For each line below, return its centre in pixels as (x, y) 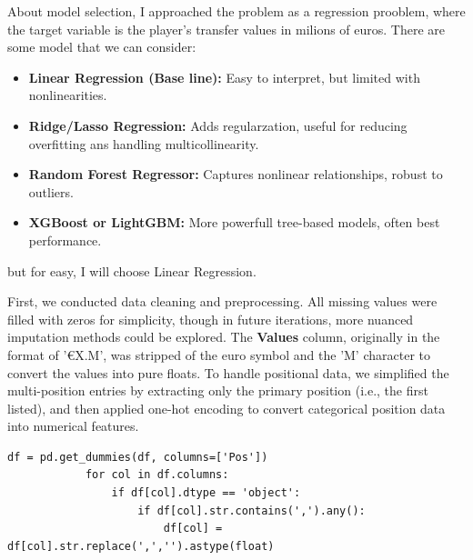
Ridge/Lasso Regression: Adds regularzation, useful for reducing (218, 125)
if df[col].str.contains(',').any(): (252, 510)
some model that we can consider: (102, 47)
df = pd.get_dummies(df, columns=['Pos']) (138, 457)
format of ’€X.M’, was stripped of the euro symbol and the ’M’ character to (219, 354)
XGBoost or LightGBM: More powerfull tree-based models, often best (234, 222)
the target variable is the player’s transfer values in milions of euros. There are (226, 29)
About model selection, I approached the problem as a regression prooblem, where (236, 11)
